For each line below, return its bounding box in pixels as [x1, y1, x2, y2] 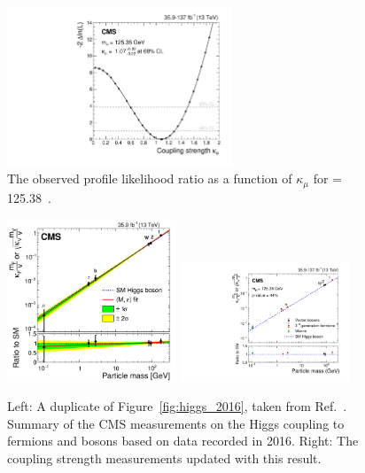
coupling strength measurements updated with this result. [7, 448, 322, 467]
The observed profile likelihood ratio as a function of [7, 169, 292, 188]
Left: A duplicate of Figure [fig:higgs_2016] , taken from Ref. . [7, 397, 347, 415]
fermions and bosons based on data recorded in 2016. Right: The [7, 431, 359, 450]
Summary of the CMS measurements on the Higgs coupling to [7, 414, 345, 432]
